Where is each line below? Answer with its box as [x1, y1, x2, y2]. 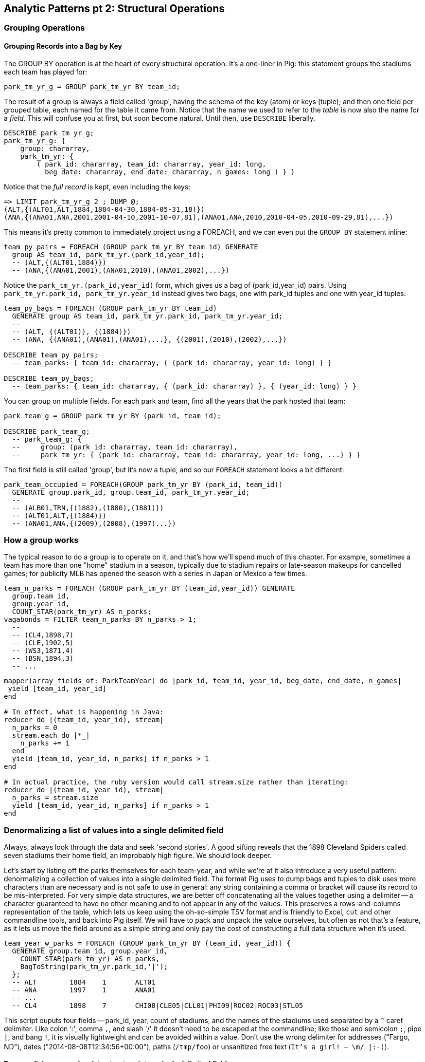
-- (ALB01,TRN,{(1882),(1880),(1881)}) [12, 503, 164, 512]
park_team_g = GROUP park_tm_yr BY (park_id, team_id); [4, 411, 221, 420]
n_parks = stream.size [12, 794, 98, 802]
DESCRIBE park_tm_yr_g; [4, 129, 94, 137]
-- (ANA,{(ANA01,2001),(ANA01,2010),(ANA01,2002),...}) [12, 266, 230, 274]
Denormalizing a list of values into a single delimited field [4, 825, 224, 835]
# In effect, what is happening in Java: [4, 708, 164, 716]
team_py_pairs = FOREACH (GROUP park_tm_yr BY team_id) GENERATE [4, 242, 258, 251]
